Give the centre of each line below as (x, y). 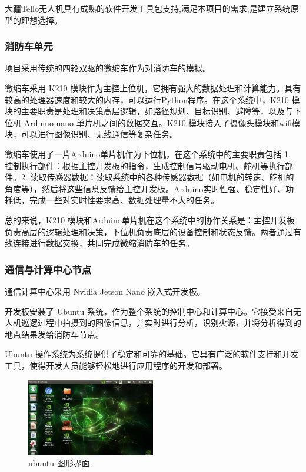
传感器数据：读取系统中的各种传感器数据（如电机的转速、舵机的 (170, 177)
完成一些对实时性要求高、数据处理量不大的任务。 (124, 200)
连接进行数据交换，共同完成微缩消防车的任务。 (103, 243)
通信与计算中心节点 (48, 269)
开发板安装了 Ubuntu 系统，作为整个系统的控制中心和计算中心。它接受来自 (149, 311)
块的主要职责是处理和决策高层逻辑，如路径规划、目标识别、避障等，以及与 (149, 111)
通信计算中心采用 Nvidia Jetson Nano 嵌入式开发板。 (105, 291)
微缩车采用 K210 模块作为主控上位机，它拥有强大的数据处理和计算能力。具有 (153, 88)
